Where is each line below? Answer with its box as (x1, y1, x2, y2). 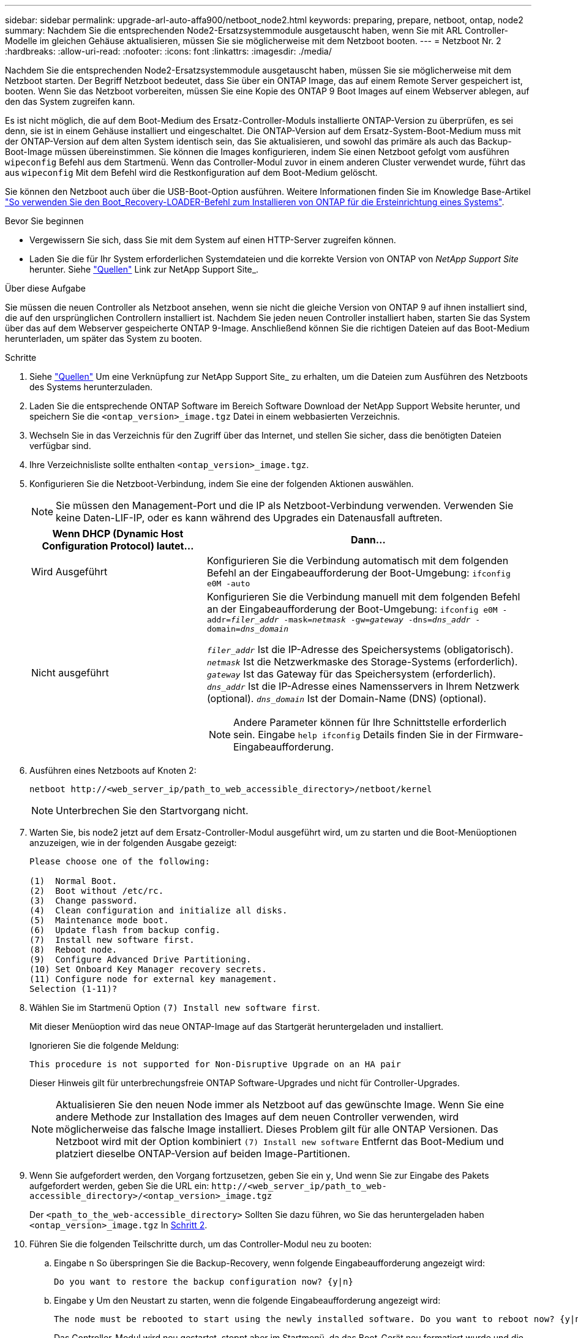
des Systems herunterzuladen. (29, 382, 152, 392)
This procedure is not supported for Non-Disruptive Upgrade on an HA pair (29, 1059, 401, 1069)
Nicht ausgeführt (31, 667, 109, 679)
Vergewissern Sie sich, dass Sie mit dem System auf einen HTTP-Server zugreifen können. (29, 235, 396, 245)
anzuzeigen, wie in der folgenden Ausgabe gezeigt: (29, 837, 237, 848)
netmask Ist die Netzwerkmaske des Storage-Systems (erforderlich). (206, 656, 518, 668)
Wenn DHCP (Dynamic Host (52, 527, 184, 540)
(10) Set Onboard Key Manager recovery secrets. (29, 964, 267, 974)
